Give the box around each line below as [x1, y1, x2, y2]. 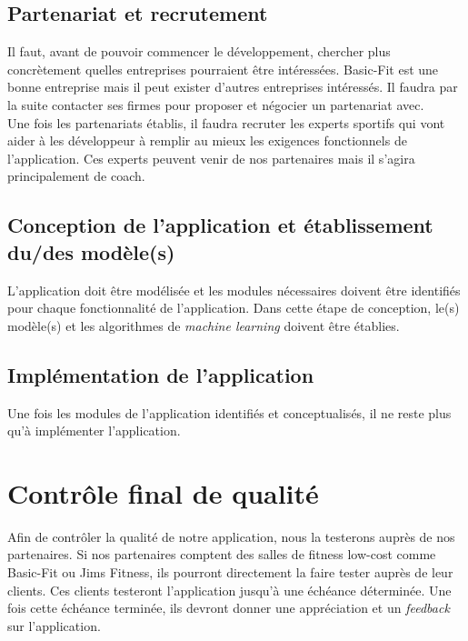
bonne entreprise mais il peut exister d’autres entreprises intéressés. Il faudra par [7, 77, 458, 96]
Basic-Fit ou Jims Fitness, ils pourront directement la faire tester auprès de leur [7, 563, 453, 582]
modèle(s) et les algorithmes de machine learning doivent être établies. [7, 315, 400, 335]
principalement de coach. [7, 166, 145, 185]
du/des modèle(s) [7, 237, 175, 265]
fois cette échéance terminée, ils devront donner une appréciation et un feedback [7, 598, 450, 617]
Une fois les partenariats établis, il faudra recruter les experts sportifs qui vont [7, 113, 445, 132]
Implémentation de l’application [7, 360, 314, 388]
